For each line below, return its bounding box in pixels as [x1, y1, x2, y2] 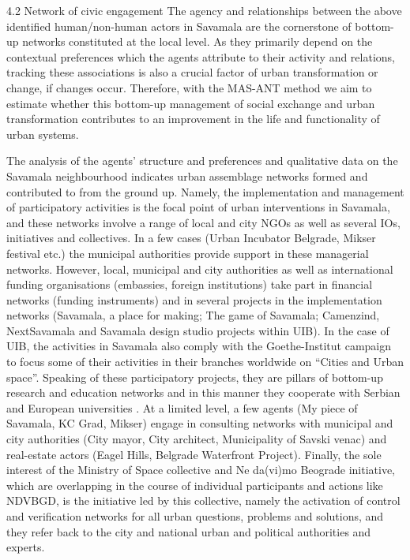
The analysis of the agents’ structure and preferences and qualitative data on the [6, 152, 398, 169]
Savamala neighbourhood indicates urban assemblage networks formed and [6, 167, 368, 184]
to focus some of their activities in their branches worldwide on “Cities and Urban [6, 353, 404, 370]
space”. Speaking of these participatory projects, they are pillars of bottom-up [6, 368, 383, 385]
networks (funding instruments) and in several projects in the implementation [6, 291, 382, 308]
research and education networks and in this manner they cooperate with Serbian [6, 384, 401, 401]
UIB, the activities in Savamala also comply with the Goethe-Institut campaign [6, 338, 392, 354]
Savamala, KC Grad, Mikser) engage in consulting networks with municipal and [6, 415, 393, 431]
